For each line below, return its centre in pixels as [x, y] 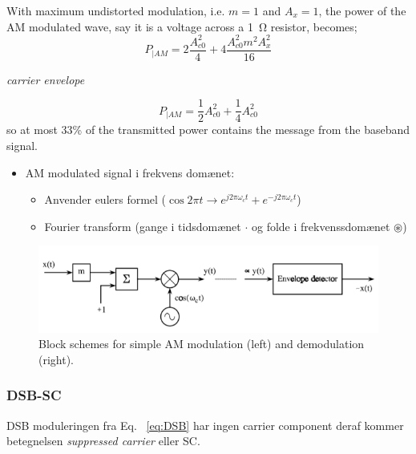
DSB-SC [34, 395]
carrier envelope [46, 79]
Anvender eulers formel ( [105, 199]
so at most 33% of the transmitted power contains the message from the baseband [208, 130]
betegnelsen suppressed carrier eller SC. [103, 441]
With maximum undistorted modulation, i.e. [116, 10]
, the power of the [362, 10]
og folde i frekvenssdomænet [321, 226]
